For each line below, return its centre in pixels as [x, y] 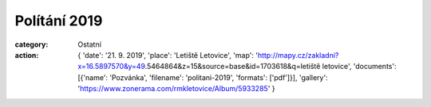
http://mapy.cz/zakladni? [298, 55]
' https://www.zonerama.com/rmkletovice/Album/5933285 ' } [176, 89]
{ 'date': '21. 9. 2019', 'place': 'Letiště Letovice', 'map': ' [168, 55]
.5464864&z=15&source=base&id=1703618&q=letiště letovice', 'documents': [271, 67]
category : [32, 44]
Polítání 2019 [59, 21]
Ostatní [89, 44]
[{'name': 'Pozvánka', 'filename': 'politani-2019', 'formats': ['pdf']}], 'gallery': [203, 77]
